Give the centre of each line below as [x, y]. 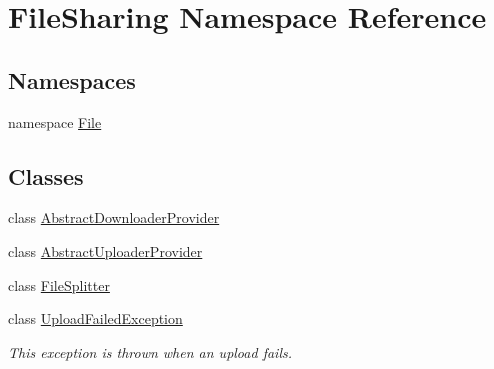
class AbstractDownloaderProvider [114, 217]
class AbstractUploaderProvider [105, 250]
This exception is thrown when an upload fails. [150, 351]
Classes [46, 175]
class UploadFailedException [95, 318]
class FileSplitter [59, 284]
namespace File [55, 121]
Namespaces [72, 79]
